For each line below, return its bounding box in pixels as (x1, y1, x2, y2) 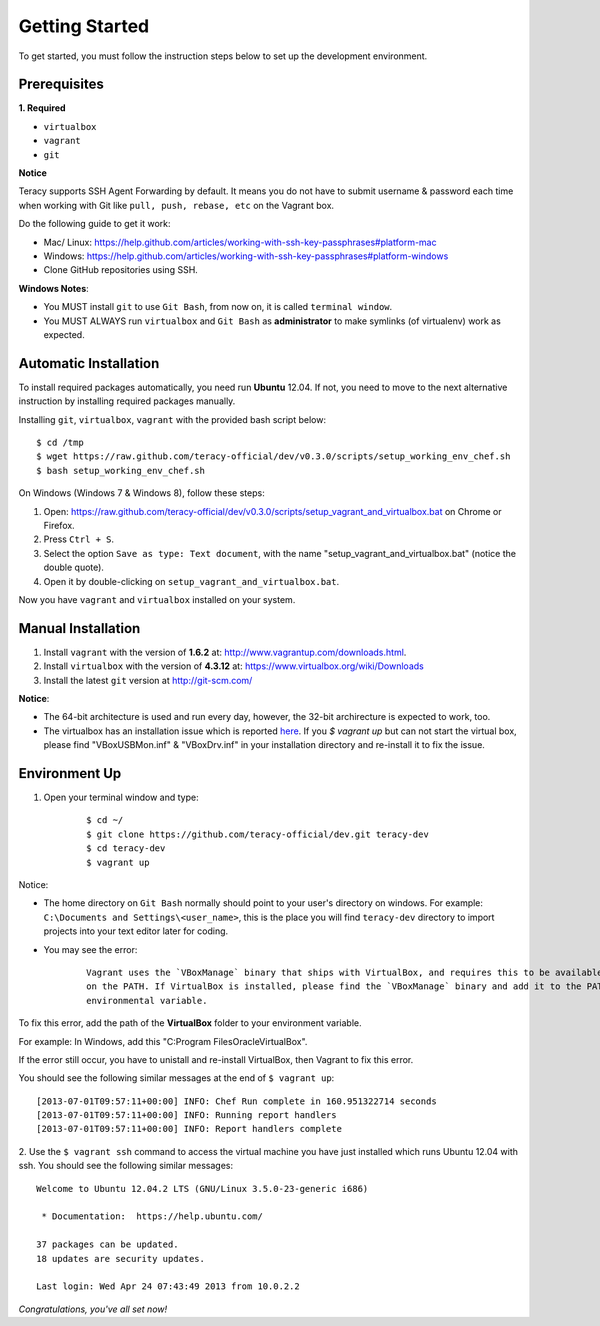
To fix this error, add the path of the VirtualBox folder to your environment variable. (18, 1017, 362, 1029)
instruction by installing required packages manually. (18, 395, 236, 407)
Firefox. (43, 519, 75, 531)
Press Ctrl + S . (43, 533, 115, 545)
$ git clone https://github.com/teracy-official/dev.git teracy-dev (86, 828, 429, 840)
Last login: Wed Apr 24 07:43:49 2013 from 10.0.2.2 (36, 1281, 300, 1292)
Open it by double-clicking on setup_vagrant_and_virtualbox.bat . (43, 575, 340, 587)
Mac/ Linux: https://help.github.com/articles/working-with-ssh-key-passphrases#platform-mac (43, 236, 437, 248)
